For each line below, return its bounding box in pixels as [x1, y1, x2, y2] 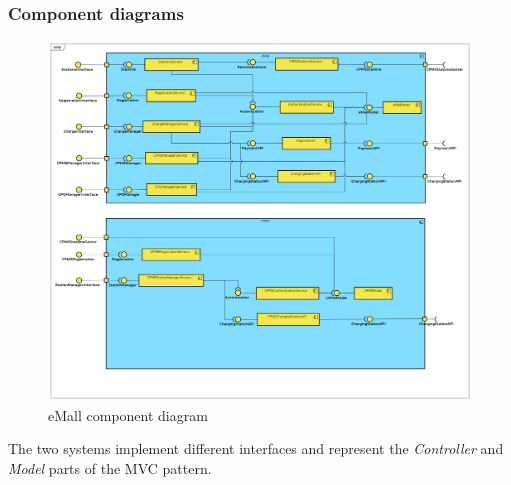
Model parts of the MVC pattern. [8, 457, 212, 478]
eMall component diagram [48, 404, 208, 425]
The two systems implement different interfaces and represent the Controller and [8, 438, 504, 459]
